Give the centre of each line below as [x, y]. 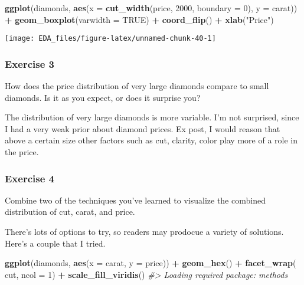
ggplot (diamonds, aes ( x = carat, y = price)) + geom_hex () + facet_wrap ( [151, 263]
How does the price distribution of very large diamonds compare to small [137, 86]
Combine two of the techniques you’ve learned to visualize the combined [135, 200]
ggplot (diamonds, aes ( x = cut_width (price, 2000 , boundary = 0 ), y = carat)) [151, 8]
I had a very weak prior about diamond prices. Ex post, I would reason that [143, 128]
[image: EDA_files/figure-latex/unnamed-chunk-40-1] [110, 39]
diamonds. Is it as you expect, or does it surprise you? [103, 97]
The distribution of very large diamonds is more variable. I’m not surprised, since [152, 117]
